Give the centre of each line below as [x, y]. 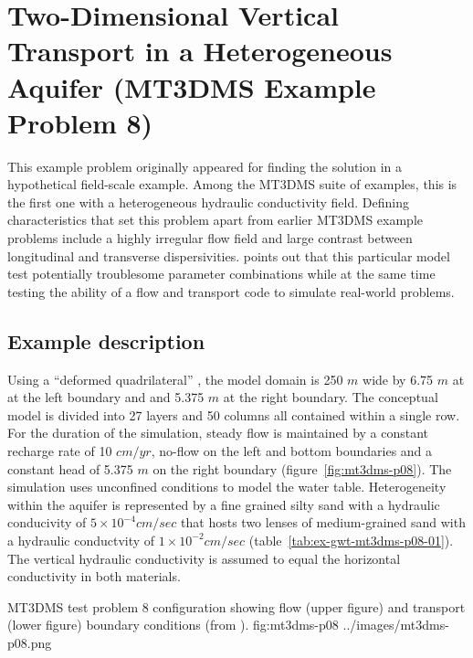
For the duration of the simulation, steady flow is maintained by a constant [218, 433]
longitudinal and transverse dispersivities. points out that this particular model [229, 255]
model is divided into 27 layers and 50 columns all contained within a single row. [234, 414]
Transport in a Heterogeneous [200, 51]
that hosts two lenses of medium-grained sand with [323, 522]
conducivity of [47, 522]
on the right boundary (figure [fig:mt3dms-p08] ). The [302, 468]
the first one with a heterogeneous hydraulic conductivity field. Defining [208, 202]
